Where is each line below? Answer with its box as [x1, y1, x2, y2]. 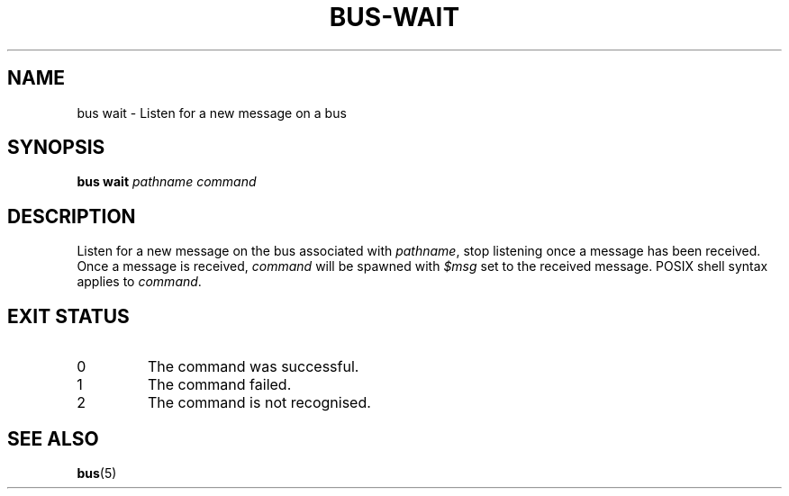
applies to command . [77, 274, 202, 290]
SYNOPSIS [7, 136, 105, 159]
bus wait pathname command [77, 174, 257, 190]
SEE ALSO [7, 427, 99, 450]
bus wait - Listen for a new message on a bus [77, 104, 347, 121]
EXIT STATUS [7, 304, 130, 328]
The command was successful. [147, 357, 359, 376]
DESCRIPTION [7, 204, 136, 228]
